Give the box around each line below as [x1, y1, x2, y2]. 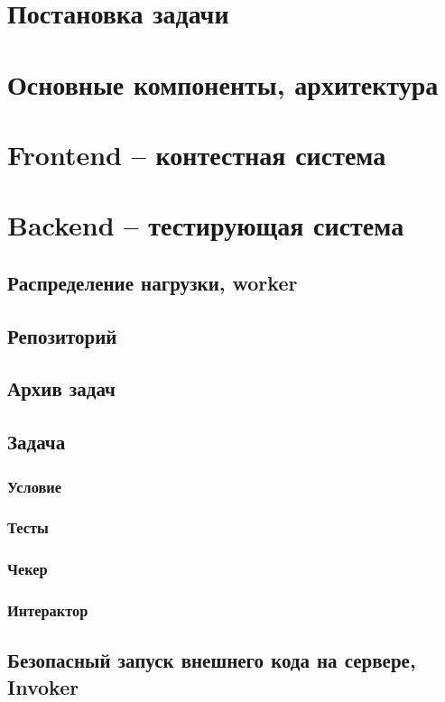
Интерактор [7, 599, 88, 622]
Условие [7, 475, 61, 497]
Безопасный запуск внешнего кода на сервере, [7, 646, 416, 674]
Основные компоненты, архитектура [7, 65, 439, 102]
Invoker [7, 672, 79, 700]
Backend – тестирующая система [7, 207, 404, 244]
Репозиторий [7, 321, 117, 349]
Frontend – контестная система [7, 135, 386, 172]
